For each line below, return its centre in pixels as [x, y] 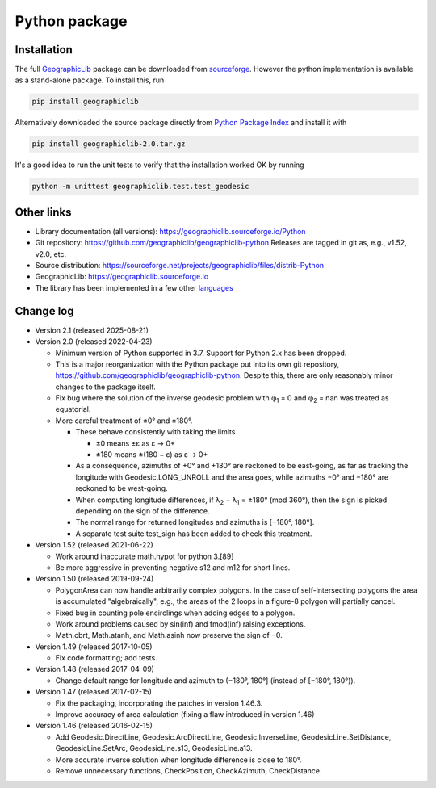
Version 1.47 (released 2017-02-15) [94, 692]
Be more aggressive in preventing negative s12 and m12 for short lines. [173, 567]
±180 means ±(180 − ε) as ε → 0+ [152, 455]
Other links [43, 212]
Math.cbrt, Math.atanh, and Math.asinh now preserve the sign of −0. [169, 635]
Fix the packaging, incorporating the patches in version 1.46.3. [159, 703]
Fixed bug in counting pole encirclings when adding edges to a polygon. [175, 613]
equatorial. [73, 409]
